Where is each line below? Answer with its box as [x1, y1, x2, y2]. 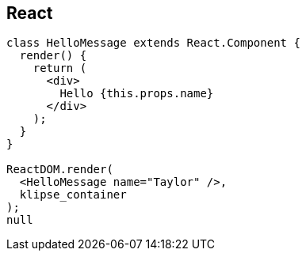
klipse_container [19, 188, 127, 202]
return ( [33, 62, 87, 75]
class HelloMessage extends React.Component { [6, 36, 300, 50]
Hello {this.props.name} [59, 87, 214, 100]
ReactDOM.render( [6, 163, 113, 176]
